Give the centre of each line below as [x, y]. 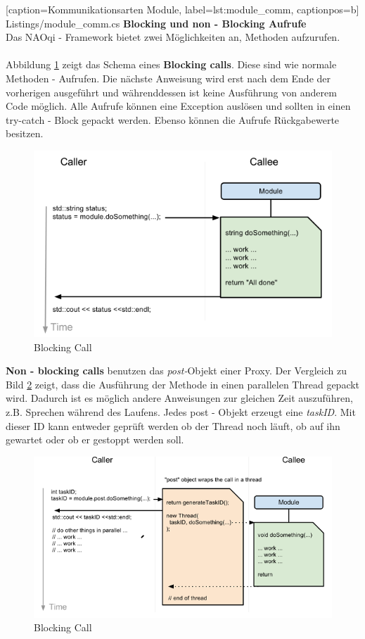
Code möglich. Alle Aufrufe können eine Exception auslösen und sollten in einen [178, 106]
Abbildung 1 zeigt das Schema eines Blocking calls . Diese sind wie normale [171, 64]
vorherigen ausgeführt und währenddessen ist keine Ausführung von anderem [171, 92]
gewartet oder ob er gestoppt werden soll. [95, 439]
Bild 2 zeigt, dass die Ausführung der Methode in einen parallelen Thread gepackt [183, 384]
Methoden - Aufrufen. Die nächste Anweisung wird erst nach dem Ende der [168, 78]
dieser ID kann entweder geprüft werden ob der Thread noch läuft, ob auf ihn [173, 425]
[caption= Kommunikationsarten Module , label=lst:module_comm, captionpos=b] [182, 9]
